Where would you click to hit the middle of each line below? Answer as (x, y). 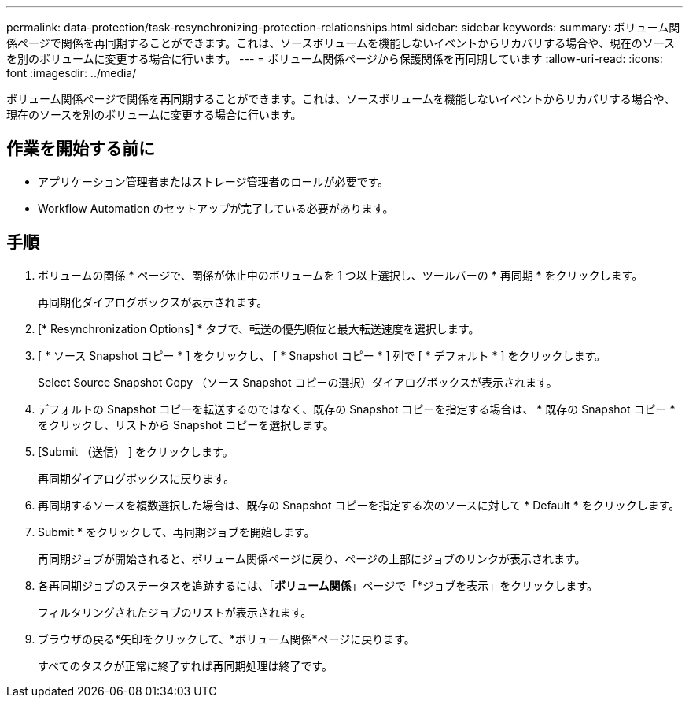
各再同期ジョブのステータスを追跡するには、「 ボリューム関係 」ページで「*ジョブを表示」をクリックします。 (318, 585)
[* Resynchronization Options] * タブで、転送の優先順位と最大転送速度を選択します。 (259, 328)
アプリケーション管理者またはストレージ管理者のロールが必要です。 (214, 181)
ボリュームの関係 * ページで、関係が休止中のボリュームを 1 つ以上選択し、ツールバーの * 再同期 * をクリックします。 (341, 275)
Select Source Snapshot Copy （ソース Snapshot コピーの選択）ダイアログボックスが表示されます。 (298, 382)
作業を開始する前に (81, 149)
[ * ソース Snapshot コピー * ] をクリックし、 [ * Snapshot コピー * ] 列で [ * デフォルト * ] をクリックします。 (322, 355)
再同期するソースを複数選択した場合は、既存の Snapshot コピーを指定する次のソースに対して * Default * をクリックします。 (359, 505)
